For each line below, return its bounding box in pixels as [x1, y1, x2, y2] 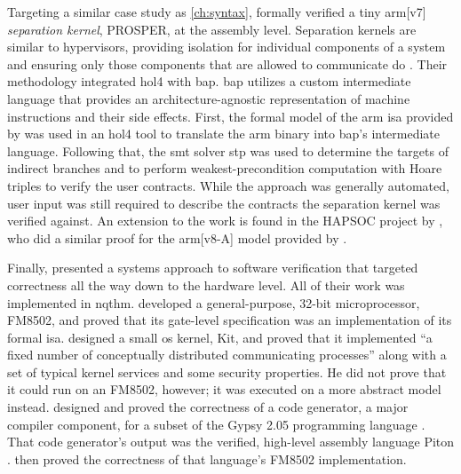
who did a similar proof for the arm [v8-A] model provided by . [7, 228, 347, 247]
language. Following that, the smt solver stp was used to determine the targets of [7, 141, 449, 160]
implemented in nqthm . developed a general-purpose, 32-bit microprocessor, [7, 293, 420, 312]
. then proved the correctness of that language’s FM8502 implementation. [7, 449, 407, 468]
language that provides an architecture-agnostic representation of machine [7, 89, 410, 107]
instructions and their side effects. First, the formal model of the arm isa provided [7, 107, 454, 125]
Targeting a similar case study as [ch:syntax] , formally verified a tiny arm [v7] [7, 3, 426, 20]
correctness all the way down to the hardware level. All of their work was [7, 275, 405, 294]
